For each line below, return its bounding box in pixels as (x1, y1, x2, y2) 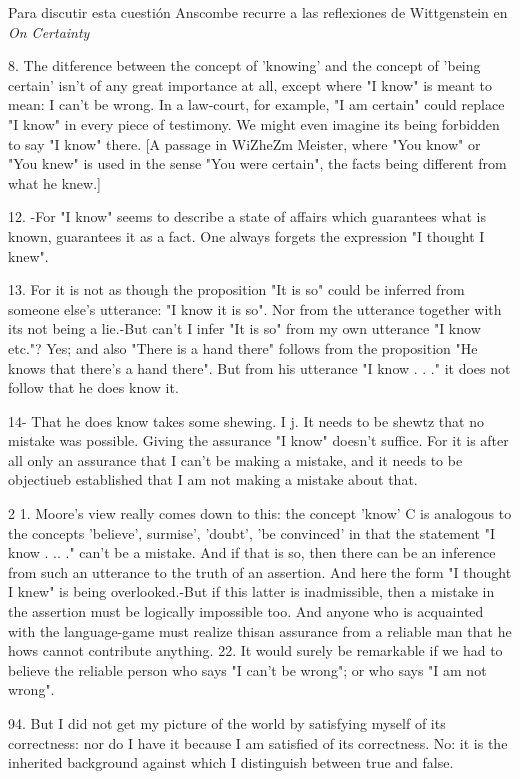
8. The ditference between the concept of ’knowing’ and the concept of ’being (8, 55, 481, 76)
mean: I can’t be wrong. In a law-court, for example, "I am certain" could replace (8, 94, 505, 115)
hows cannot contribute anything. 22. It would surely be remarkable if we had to (8, 640, 503, 661)
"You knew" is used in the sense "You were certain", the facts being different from (8, 153, 507, 174)
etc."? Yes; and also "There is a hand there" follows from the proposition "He (8, 337, 478, 358)
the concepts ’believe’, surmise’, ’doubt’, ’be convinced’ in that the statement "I (8, 522, 496, 543)
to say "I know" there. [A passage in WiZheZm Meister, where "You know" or (8, 133, 481, 154)
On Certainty (8, 21, 90, 42)
